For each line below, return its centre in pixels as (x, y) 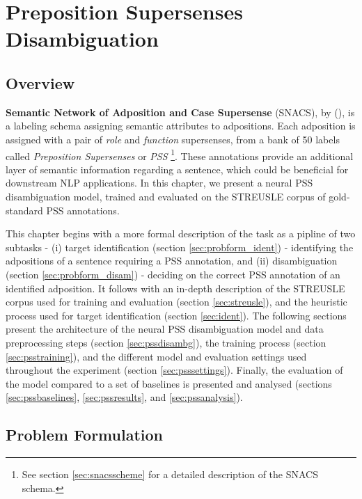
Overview (40, 82)
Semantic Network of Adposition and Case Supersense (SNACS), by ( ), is (180, 112)
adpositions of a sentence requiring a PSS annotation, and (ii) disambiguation (172, 261)
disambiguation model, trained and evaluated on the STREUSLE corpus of (166, 196)
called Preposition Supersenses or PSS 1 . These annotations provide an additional (180, 155)
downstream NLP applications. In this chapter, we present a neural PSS (159, 183)
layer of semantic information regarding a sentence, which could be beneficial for (177, 169)
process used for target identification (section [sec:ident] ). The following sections (176, 315)
